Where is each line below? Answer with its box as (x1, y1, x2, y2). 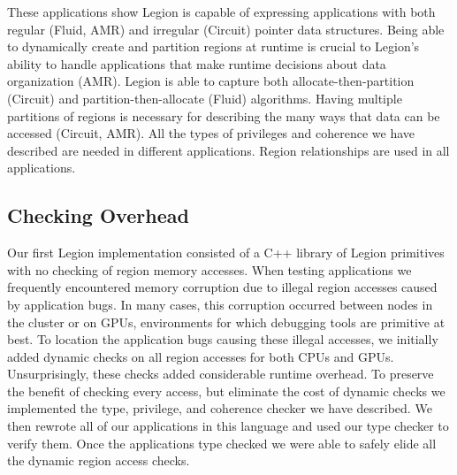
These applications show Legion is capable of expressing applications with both (7, 3, 436, 20)
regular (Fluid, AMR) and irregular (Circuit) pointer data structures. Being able (7, 19, 445, 38)
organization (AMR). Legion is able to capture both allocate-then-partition (7, 72, 415, 90)
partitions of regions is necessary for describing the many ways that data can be (7, 106, 440, 125)
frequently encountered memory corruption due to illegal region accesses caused (7, 278, 438, 296)
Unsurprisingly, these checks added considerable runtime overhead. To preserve (7, 364, 434, 383)
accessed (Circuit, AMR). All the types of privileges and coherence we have (7, 124, 415, 142)
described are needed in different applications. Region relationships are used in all (7, 141, 450, 159)
